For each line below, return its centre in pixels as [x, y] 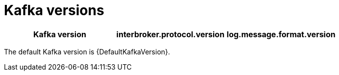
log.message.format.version [281, 34]
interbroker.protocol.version [170, 34]
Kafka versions [54, 10]
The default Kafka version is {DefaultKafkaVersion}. [87, 51]
